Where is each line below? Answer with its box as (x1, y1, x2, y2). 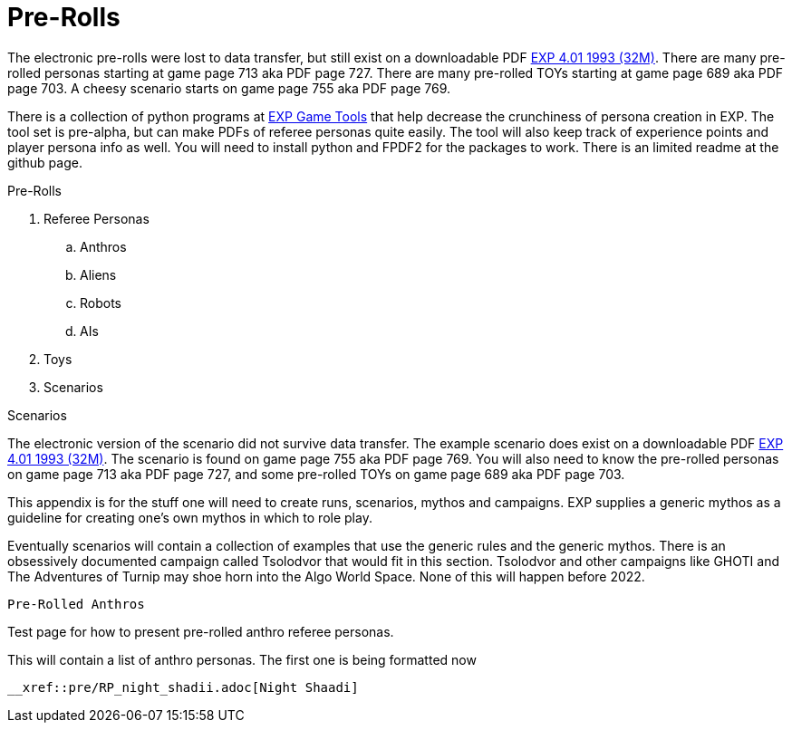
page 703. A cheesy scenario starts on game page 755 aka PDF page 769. (7, 80, 451, 96)
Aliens (80, 266, 117, 283)
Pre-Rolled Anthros (7, 596, 145, 611)
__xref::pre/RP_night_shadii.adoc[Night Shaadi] (7, 679, 359, 695)
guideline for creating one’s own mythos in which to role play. (7, 509, 372, 525)
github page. (7, 154, 82, 170)
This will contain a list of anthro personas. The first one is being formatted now (7, 651, 477, 668)
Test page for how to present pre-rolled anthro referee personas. (7, 623, 394, 639)
